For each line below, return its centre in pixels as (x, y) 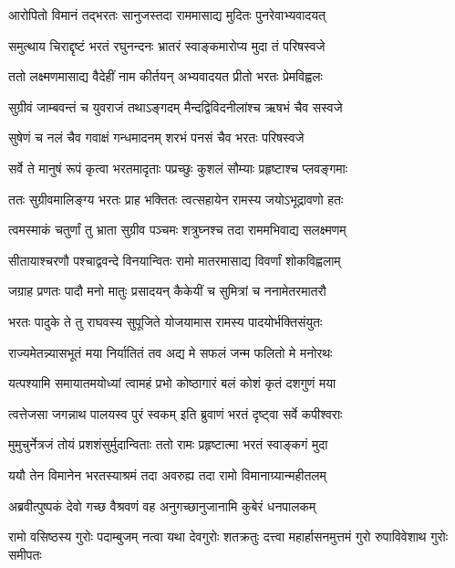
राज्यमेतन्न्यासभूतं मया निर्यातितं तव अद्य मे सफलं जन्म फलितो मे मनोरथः (171, 352)
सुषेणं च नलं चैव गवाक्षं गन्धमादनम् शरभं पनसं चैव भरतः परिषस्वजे (156, 137)
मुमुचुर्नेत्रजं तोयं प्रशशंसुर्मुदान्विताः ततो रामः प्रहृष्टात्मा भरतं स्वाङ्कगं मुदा (168, 444)
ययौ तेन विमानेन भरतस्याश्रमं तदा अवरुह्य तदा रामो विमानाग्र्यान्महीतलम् (167, 474)
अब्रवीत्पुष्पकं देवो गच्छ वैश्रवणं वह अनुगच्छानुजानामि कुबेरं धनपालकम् (162, 505)
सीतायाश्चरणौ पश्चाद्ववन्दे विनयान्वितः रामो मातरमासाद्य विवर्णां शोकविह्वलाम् (175, 260)
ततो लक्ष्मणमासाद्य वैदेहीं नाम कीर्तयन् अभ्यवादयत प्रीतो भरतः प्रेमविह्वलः (165, 76)
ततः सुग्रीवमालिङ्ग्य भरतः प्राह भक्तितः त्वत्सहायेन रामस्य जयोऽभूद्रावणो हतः (176, 199)
